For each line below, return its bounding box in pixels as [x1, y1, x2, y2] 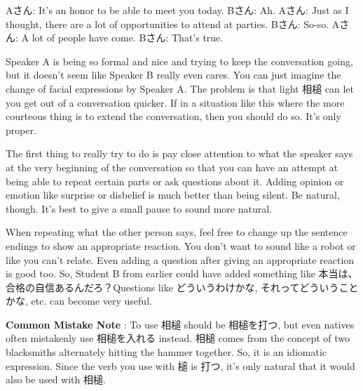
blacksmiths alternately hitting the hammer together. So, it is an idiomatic [6, 345, 327, 359]
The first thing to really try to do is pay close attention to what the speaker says [6, 146, 353, 161]
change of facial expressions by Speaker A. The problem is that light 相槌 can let [6, 81, 355, 95]
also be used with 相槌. [6, 372, 106, 387]
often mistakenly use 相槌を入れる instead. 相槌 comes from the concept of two [6, 331, 350, 345]
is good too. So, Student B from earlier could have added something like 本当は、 [6, 266, 358, 281]
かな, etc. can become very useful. [6, 293, 152, 308]
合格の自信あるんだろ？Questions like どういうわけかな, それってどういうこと [6, 279, 359, 294]
